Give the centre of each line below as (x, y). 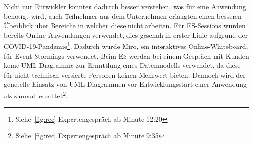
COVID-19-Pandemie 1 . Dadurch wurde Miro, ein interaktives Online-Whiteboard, (126, 46)
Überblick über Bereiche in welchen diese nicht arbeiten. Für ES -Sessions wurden (125, 25)
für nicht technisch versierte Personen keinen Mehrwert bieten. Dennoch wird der (125, 74)
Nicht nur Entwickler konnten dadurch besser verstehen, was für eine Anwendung (125, 6)
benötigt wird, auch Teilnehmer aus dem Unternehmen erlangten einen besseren (123, 16)
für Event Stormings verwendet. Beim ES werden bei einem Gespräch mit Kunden (126, 56)
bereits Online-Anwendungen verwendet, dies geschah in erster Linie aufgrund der (126, 35)
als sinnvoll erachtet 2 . (36, 95)
